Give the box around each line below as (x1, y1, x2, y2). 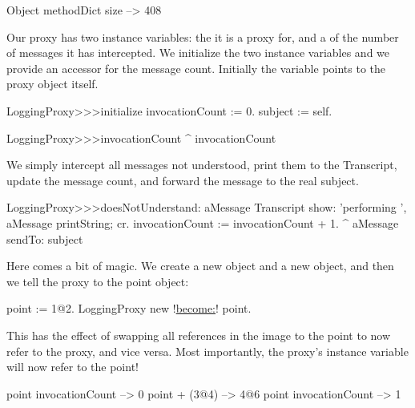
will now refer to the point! (6, 358, 139, 375)
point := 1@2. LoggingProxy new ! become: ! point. (6, 300, 252, 317)
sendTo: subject (6, 230, 83, 247)
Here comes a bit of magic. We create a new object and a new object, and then (6, 257, 394, 274)
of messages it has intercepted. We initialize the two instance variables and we (6, 44, 390, 61)
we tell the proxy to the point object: (6, 273, 189, 289)
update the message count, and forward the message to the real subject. (6, 172, 359, 188)
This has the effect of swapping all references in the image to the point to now (6, 326, 391, 343)
